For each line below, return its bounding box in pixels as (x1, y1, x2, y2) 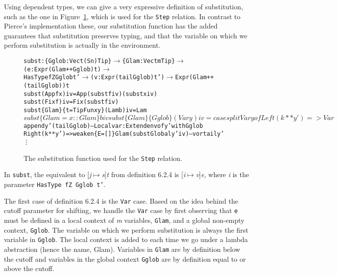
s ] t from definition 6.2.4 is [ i (102, 169, 186, 180)
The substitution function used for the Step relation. (24, 153, 182, 163)
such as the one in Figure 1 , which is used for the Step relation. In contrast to (4, 11, 241, 21)
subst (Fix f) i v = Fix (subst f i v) (24, 98, 119, 106)
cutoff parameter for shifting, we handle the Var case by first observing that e (4, 205, 238, 215)
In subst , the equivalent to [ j (4, 169, 91, 180)
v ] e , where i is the (196, 169, 249, 180)
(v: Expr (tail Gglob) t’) (90, 74, 165, 81)
